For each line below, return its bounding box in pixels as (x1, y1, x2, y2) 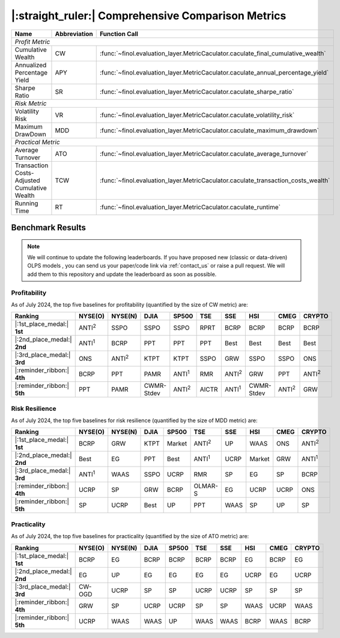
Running (14, 199, 38, 207)
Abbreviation (55, 29, 93, 38)
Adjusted (14, 176, 40, 185)
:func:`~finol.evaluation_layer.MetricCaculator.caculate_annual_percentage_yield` (99, 68, 329, 76)
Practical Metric (14, 138, 60, 146)
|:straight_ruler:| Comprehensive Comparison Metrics (11, 9, 287, 22)
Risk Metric (14, 99, 47, 108)
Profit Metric (14, 37, 50, 46)
